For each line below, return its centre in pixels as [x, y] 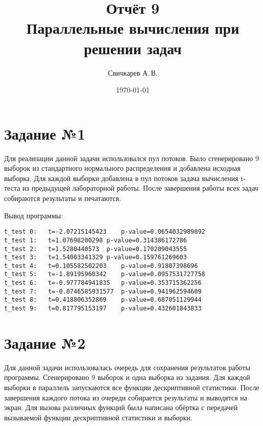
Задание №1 [45, 133]
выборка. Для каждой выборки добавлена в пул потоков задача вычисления [121, 178]
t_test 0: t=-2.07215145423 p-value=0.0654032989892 [105, 232]
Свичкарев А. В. [133, 72]
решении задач [133, 48]
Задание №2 [45, 342]
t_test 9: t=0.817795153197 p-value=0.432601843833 [103, 309]
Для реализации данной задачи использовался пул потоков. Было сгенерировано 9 [131, 158]
